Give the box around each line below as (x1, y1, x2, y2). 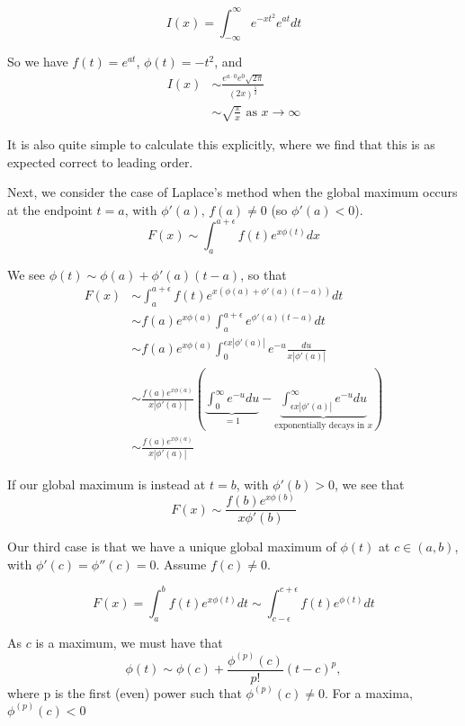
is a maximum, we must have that (35, 632, 223, 651)
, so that (240, 264, 287, 283)
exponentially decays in (274, 420, 365, 430)
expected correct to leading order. (7, 152, 193, 171)
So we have (7, 52, 68, 71)
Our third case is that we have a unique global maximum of (7, 537, 336, 556)
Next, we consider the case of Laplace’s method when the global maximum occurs (7, 183, 458, 202)
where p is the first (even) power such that (7, 683, 242, 702)
